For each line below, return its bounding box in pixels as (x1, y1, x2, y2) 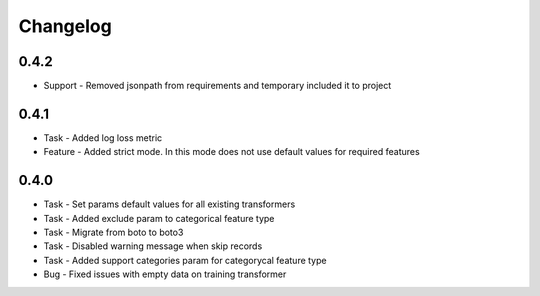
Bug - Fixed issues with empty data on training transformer (43, 268, 287, 280)
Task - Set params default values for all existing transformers (43, 198, 296, 210)
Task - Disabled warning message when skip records (43, 240, 263, 252)
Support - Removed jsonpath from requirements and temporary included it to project (43, 80, 392, 92)
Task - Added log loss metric (43, 131, 163, 144)
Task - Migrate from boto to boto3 (43, 226, 184, 239)
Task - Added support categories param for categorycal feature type (43, 254, 327, 266)
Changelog (18, 15, 112, 37)
